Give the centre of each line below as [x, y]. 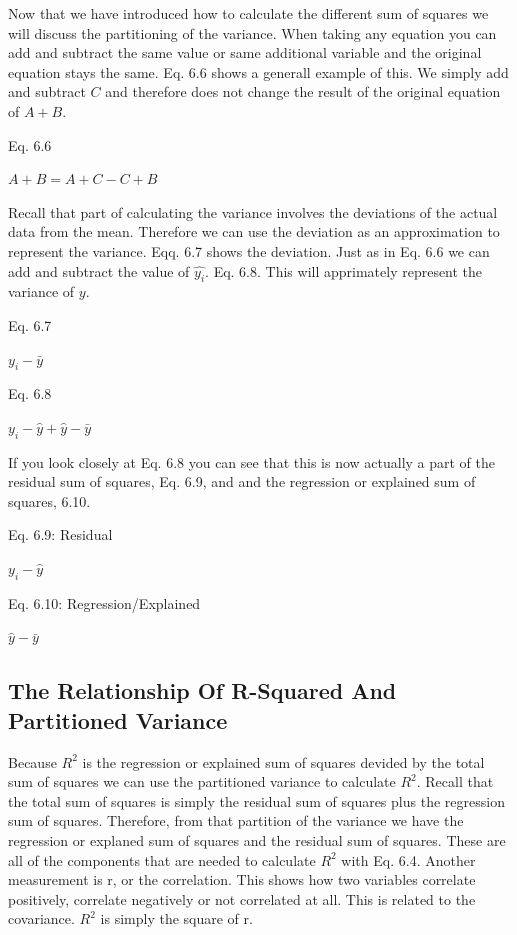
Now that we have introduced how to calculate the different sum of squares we [248, 13]
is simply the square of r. [176, 918]
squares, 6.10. [49, 500]
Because [32, 761]
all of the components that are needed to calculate [162, 859]
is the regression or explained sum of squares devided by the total [283, 761]
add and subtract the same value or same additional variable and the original [245, 52]
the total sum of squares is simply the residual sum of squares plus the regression [256, 800]
